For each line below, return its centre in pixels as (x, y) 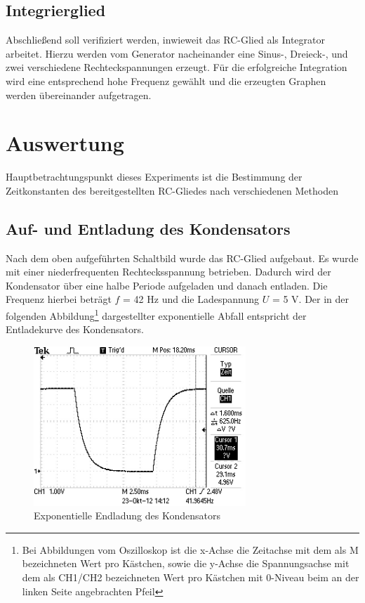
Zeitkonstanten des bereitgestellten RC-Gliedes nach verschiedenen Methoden (172, 190)
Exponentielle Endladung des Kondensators (127, 516)
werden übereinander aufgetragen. (79, 95)
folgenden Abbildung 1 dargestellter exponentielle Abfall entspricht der (156, 315)
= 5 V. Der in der (311, 299)
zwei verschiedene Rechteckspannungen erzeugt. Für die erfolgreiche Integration (177, 67)
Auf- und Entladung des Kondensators (148, 228)
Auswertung (65, 143)
